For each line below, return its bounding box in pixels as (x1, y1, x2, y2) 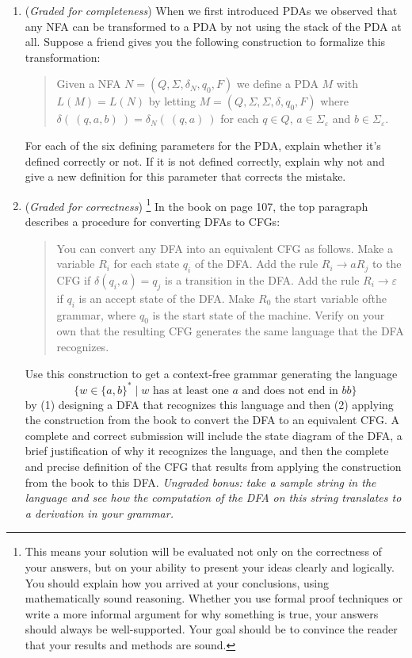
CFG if (56, 271, 91, 288)
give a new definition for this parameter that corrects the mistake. (25, 168, 346, 185)
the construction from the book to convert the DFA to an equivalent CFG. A (25, 411, 400, 428)
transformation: (25, 48, 101, 65)
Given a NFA (56, 75, 121, 92)
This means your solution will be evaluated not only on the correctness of (25, 543, 382, 560)
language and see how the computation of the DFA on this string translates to (25, 489, 402, 506)
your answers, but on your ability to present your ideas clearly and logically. (25, 559, 395, 575)
